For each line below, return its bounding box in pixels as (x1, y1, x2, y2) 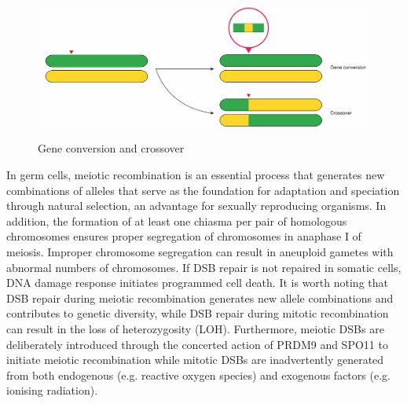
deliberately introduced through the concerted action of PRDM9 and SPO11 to (6, 336, 388, 352)
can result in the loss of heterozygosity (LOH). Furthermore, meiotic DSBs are (6, 320, 384, 336)
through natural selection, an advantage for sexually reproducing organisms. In (6, 197, 387, 214)
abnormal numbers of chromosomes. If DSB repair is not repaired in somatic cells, (6, 259, 401, 275)
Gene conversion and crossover (38, 140, 185, 156)
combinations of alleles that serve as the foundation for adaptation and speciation (6, 182, 400, 198)
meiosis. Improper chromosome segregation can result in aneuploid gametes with (6, 243, 394, 259)
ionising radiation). (6, 382, 98, 398)
